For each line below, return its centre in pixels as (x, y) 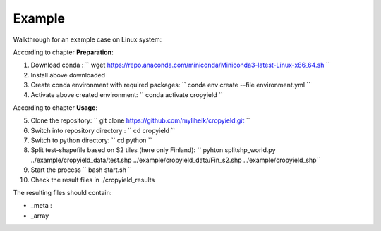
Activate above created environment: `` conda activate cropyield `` (127, 94)
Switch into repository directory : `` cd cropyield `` (103, 130)
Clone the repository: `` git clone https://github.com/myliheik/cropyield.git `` (140, 120)
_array (40, 216)
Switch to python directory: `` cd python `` (91, 140)
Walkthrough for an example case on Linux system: (87, 39)
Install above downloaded (68, 75)
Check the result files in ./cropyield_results (93, 180)
